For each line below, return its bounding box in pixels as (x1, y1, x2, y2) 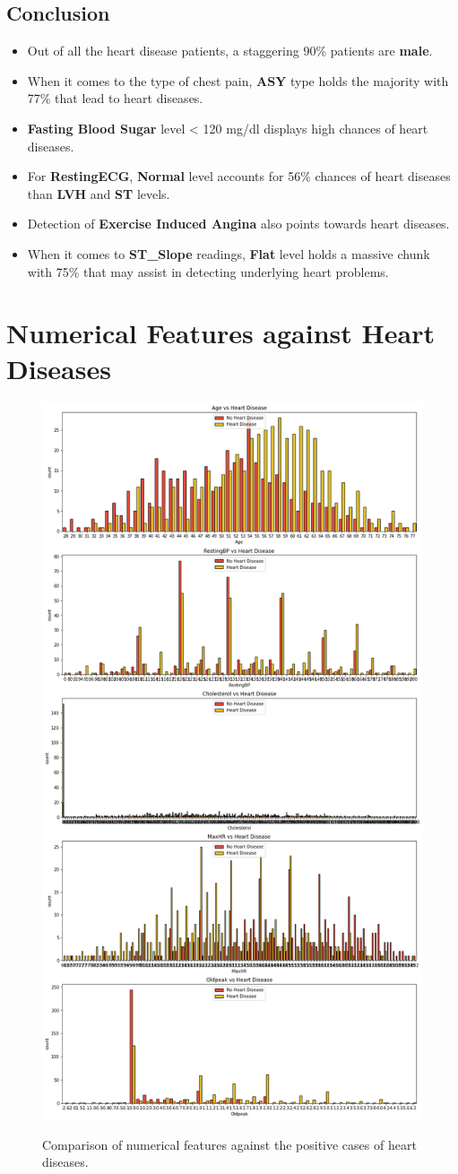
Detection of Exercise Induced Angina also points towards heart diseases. (27, 214, 450, 233)
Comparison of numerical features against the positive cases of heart (42, 1135, 417, 1153)
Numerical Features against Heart (6, 315, 435, 351)
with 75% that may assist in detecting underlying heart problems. (27, 262, 389, 281)
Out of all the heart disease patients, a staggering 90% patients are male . (27, 41, 433, 60)
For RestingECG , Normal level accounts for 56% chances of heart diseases (27, 167, 451, 186)
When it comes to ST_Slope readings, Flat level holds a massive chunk (27, 244, 430, 263)
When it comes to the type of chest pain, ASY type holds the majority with (27, 71, 449, 90)
